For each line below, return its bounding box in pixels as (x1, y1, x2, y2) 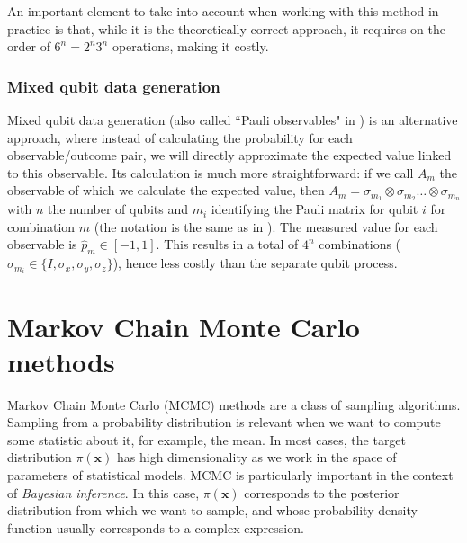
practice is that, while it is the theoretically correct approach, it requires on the (7, 19, 445, 38)
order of (7, 37, 50, 56)
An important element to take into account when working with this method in (7, 2, 439, 20)
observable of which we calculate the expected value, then (7, 181, 325, 200)
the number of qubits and (47, 200, 189, 218)
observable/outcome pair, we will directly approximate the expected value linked (7, 146, 452, 165)
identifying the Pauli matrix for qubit (211, 200, 418, 218)
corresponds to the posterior (244, 483, 400, 502)
